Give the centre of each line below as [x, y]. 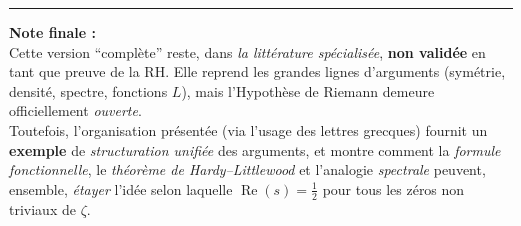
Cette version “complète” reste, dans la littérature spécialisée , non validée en [247, 51]
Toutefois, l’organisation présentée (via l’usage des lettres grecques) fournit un [248, 129]
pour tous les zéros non [393, 188]
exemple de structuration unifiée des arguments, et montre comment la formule [255, 149]
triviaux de [42, 208]
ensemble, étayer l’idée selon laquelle [121, 188]
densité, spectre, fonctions [88, 90]
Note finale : [53, 32]
